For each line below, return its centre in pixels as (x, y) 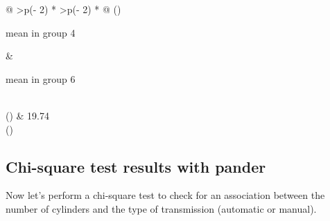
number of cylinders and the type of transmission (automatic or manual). (161, 208)
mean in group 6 (41, 78)
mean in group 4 (41, 32)
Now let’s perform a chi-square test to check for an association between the (165, 195)
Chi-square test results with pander (136, 166)
